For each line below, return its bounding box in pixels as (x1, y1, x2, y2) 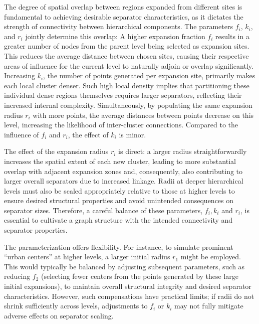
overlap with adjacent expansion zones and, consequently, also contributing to (4, 166, 243, 176)
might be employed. (180, 251, 241, 262)
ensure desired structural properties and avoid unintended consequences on (4, 195, 234, 206)
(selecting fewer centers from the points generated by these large (41, 271, 239, 281)
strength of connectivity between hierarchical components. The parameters (4, 21, 233, 32)
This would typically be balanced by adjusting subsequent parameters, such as (4, 261, 245, 271)
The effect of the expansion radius (4, 146, 109, 156)
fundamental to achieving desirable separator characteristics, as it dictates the (4, 11, 243, 22)
